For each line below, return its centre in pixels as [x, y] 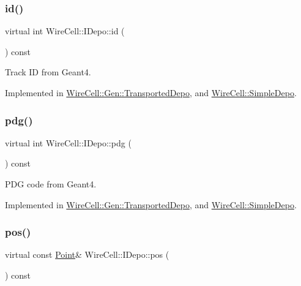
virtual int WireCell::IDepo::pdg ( [68, 142]
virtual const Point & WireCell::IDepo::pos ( [87, 254]
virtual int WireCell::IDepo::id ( [65, 31]
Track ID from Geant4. [48, 72]
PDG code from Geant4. [51, 184]
